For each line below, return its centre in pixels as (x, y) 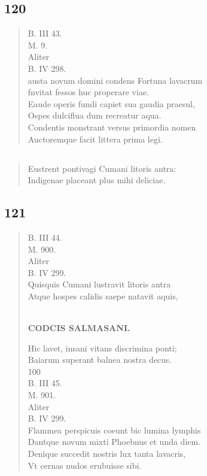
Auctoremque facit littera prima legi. (95, 139)
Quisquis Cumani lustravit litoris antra (99, 284)
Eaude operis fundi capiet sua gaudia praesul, (111, 103)
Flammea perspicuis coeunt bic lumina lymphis (114, 430)
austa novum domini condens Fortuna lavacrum (115, 80)
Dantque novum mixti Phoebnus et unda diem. (114, 442)
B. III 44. (45, 237)
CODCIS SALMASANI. (79, 328)
